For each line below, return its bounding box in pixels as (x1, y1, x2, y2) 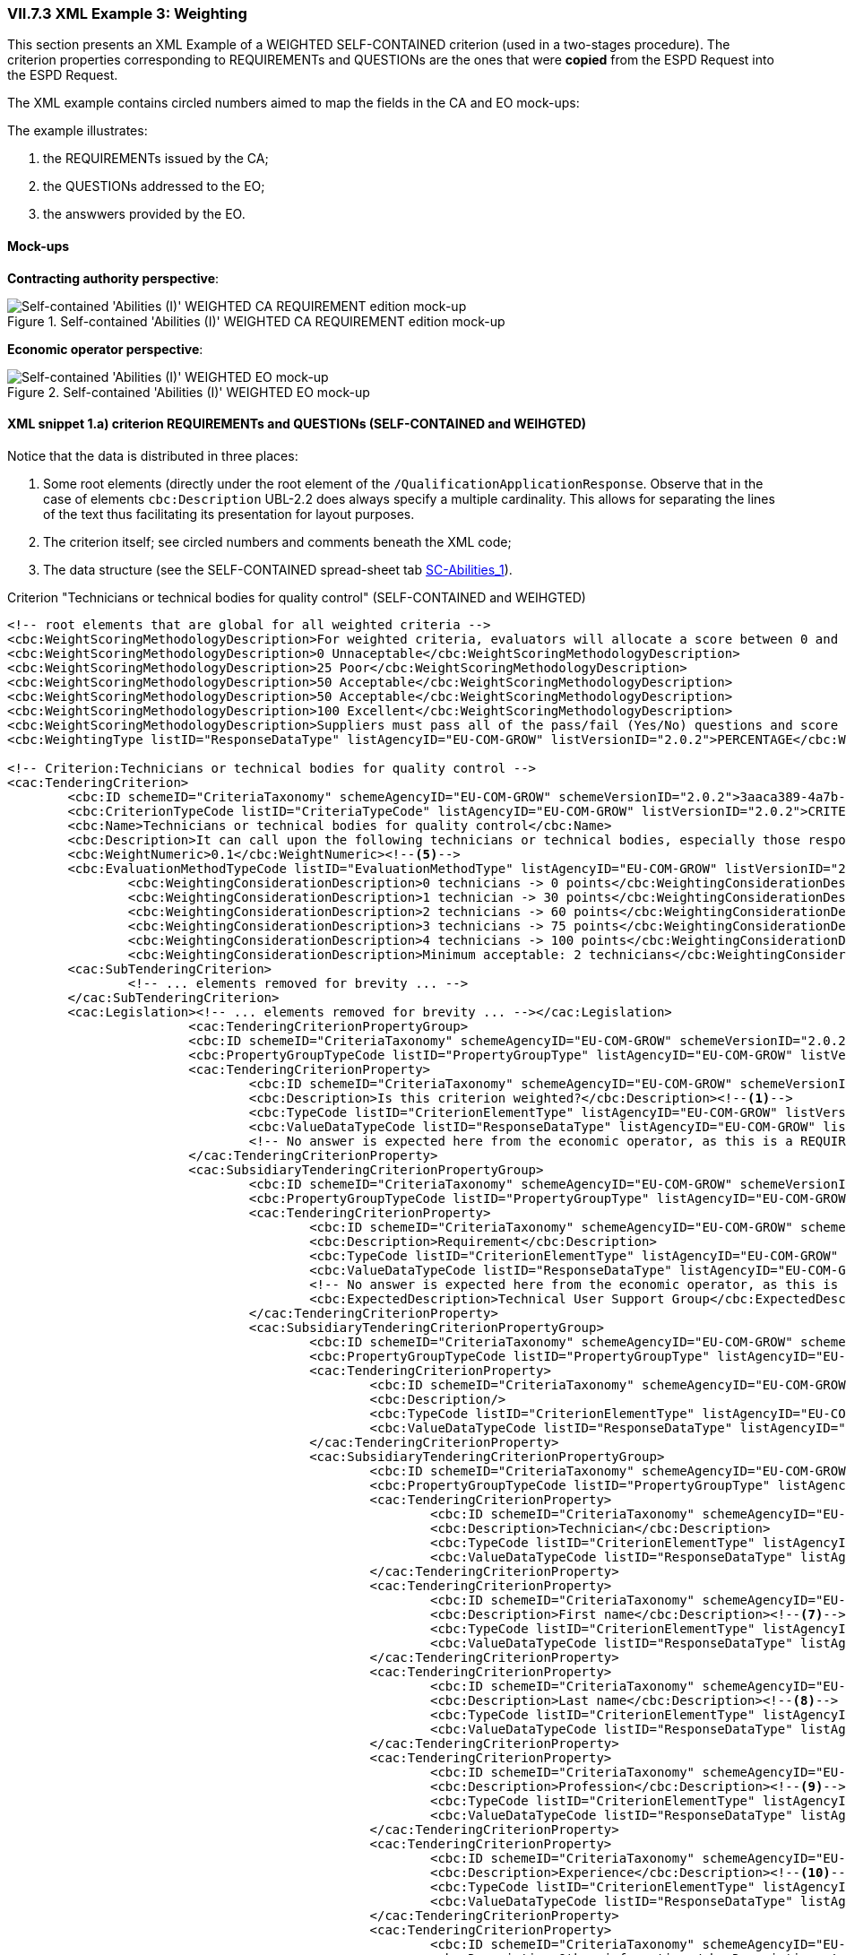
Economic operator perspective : (7, 341, 203, 357)
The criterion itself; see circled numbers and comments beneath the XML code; (43, 533, 512, 549)
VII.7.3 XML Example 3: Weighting (7, 4, 247, 22)
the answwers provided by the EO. (43, 206, 246, 222)
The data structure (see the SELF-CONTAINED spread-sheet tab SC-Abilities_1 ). (43, 561, 513, 577)
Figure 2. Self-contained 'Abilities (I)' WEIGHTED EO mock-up (7, 384, 370, 400)
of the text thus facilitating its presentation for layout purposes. (43, 506, 415, 522)
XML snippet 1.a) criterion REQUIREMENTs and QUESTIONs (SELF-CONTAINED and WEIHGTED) (7, 416, 587, 432)
